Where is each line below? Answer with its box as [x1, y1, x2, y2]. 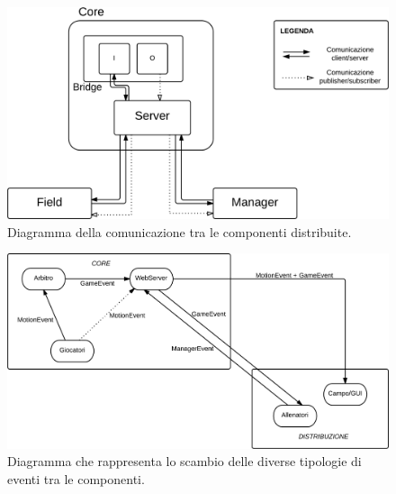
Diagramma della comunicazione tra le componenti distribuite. [7, 222, 352, 241]
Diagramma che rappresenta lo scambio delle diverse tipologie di [7, 452, 362, 471]
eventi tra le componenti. [7, 469, 145, 488]
